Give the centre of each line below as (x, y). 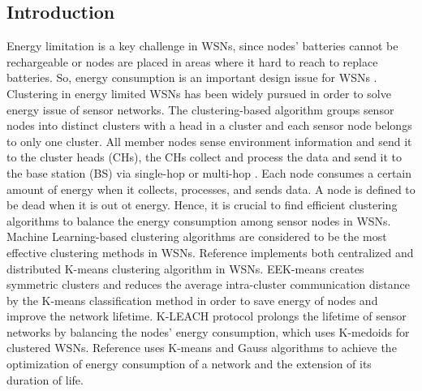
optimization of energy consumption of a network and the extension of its (189, 364)
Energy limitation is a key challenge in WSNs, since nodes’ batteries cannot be (202, 46)
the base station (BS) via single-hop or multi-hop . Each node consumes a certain (209, 172)
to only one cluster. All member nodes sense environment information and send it (209, 141)
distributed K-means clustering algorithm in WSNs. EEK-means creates (185, 268)
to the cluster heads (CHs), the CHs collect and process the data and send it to (205, 157)
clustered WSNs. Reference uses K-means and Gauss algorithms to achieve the (202, 348)
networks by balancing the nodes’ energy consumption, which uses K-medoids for (208, 331)
